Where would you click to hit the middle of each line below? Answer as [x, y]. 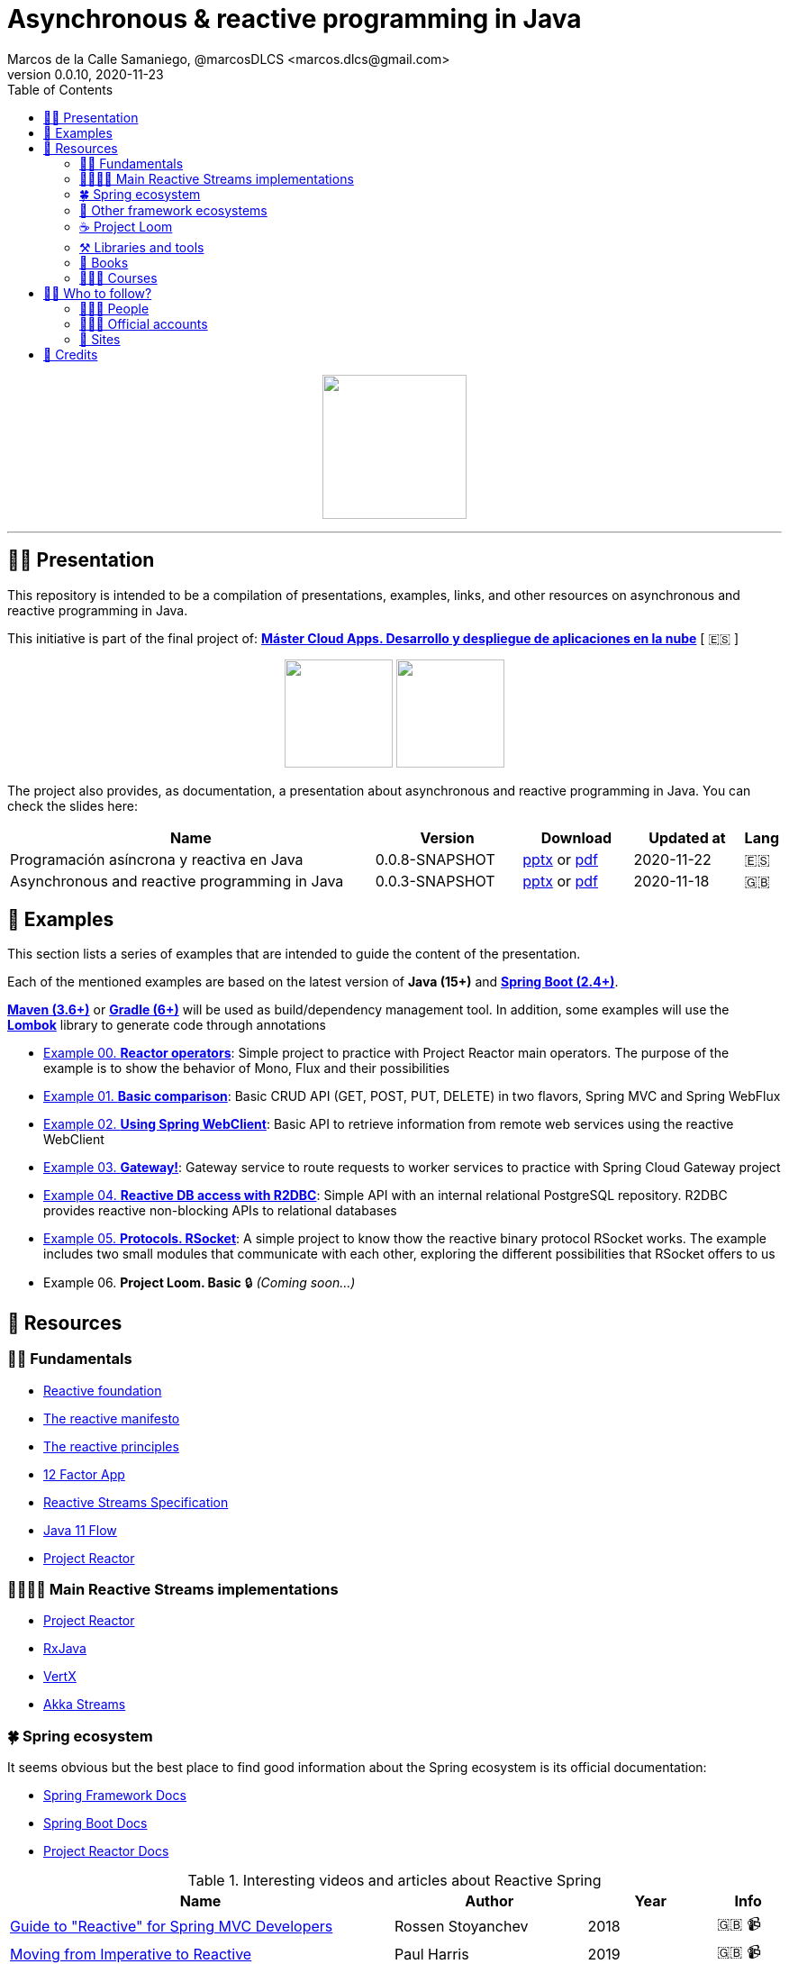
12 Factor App [84, 1474]
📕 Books [104, 262]
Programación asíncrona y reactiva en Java [157, 859]
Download [576, 837]
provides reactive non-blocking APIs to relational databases [220, 1211]
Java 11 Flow [80, 1530]
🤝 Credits [71, 354]
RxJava [65, 1649]
